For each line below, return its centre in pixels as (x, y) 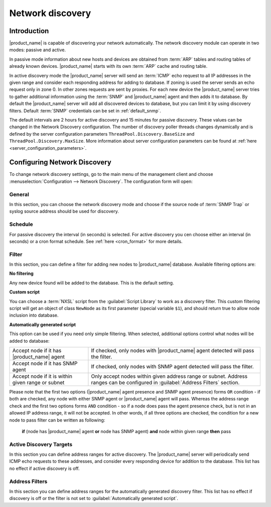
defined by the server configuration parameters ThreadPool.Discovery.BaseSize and (102, 134)
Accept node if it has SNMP (45, 363)
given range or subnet (38, 382)
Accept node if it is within (42, 376)
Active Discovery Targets (41, 444)
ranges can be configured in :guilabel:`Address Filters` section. (165, 382)
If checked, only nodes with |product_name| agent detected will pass (173, 350)
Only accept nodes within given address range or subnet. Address (169, 376)
